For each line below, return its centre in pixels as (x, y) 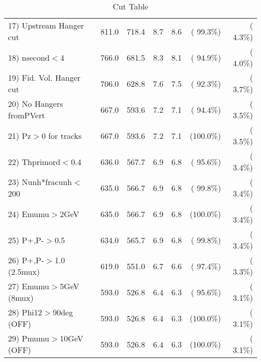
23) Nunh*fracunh (40, 182)
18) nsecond (29, 57)
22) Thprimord (34, 161)
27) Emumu (29, 286)
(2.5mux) (24, 271)
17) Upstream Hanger (46, 25)
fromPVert (27, 115)
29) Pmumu (29, 338)
